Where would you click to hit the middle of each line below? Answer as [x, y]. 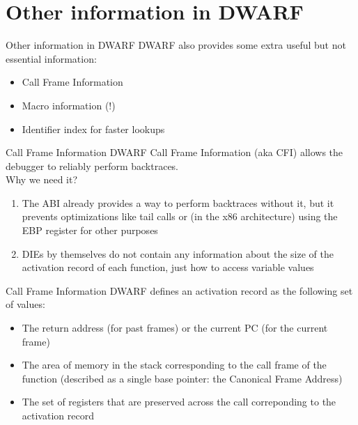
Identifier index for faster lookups [93, 129]
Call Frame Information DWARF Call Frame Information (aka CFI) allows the [174, 152]
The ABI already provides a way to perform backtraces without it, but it [178, 202]
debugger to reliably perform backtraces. [92, 165]
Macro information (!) [69, 105]
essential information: [51, 58]
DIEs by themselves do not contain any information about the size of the [178, 253]
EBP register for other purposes [90, 230]
